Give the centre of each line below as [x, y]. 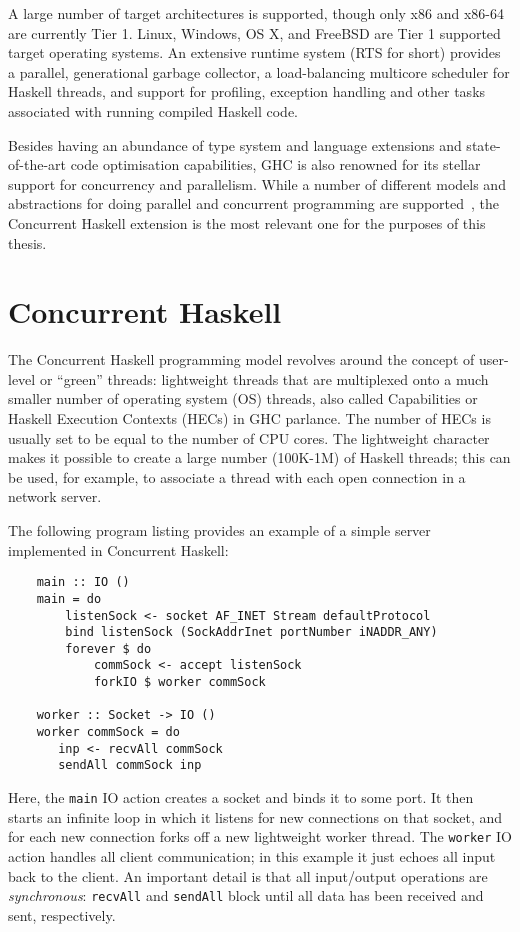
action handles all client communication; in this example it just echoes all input [252, 855]
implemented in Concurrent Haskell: [118, 549]
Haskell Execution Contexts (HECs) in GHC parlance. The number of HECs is [249, 418]
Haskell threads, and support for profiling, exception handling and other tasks [247, 91]
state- [483, 144]
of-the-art [37, 164]
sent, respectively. [62, 914]
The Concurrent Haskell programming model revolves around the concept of [241, 359]
